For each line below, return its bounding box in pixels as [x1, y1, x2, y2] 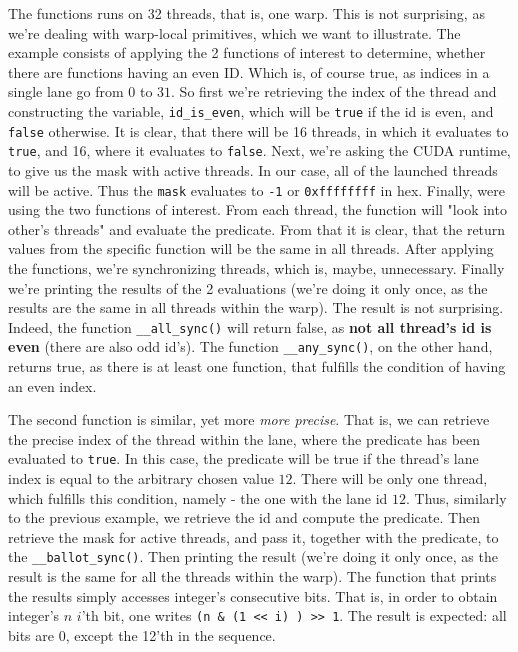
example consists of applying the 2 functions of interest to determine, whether [8, 42, 486, 63]
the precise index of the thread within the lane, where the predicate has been [8, 428, 481, 449]
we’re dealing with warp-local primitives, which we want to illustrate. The [8, 22, 461, 43]
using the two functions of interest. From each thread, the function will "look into [8, 199, 507, 220]
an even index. [8, 375, 97, 396]
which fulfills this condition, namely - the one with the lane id [8, 487, 388, 508]
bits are [8, 624, 55, 645]
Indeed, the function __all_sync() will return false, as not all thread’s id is [8, 316, 492, 337]
